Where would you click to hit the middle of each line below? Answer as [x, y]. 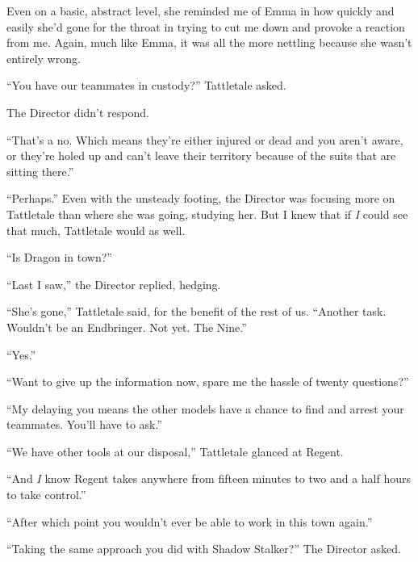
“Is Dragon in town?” [59, 257]
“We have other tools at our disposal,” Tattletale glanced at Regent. [175, 451]
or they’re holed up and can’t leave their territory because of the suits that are [201, 155]
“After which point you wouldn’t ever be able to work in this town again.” [190, 521]
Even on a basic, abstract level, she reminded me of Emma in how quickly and [201, 10]
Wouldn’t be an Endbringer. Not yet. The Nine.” [127, 327]
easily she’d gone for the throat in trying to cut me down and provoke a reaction [206, 26]
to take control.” [46, 495]
